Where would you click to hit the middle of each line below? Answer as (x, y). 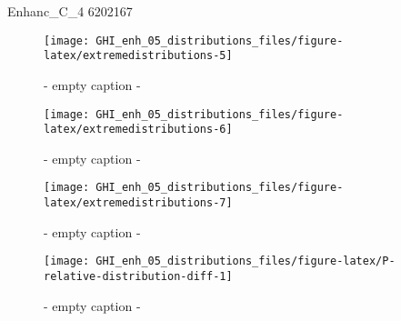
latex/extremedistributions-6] (138, 130)
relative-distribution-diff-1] (138, 276)
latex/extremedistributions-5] (138, 56)
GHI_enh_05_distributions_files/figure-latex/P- (246, 261)
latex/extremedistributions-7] (138, 203)
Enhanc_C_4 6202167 (70, 11)
